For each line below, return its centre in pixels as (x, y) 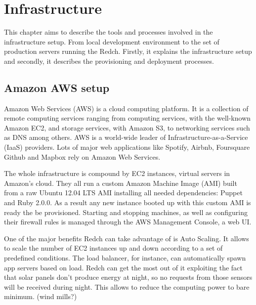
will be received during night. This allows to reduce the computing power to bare (127, 286)
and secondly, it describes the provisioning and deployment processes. (109, 61)
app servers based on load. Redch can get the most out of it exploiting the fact (123, 267)
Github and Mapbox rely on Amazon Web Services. (82, 156)
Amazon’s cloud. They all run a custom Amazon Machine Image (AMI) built (121, 183)
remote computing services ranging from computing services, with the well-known (128, 118)
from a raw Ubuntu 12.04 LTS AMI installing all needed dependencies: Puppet (123, 193)
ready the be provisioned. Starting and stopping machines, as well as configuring (126, 212)
